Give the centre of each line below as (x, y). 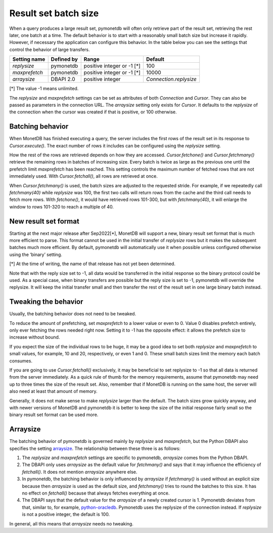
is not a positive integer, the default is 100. (66, 514)
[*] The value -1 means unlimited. (44, 89)
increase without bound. (35, 337)
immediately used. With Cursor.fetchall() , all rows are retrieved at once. (83, 176)
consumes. (21, 361)
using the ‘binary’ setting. (36, 254)
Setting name (29, 59)
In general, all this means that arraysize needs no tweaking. (71, 523)
